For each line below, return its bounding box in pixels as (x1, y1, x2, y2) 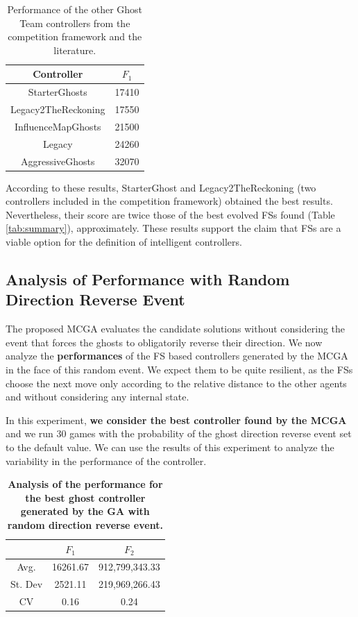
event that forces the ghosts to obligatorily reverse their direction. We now (6, 335, 323, 349)
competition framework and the (8, 29, 142, 44)
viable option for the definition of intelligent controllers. (6, 235, 242, 249)
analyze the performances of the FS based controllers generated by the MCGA (6, 348, 348, 363)
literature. (53, 42, 96, 57)
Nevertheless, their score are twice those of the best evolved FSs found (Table (6, 207, 335, 221)
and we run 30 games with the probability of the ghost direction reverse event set (6, 426, 352, 441)
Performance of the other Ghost (7, 2, 143, 16)
